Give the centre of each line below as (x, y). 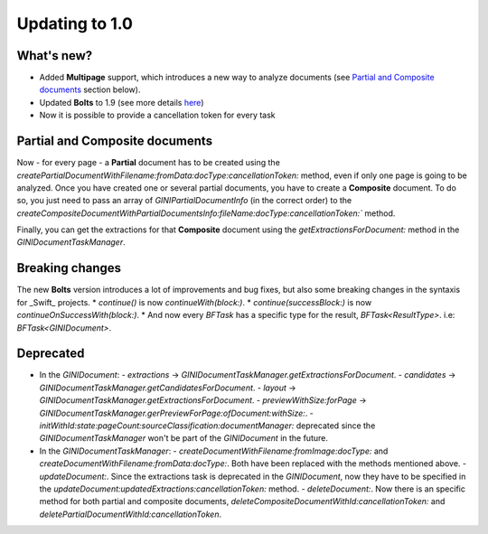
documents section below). (90, 89)
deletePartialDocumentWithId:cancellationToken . (130, 514)
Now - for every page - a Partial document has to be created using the (148, 163)
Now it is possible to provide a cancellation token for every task (157, 115)
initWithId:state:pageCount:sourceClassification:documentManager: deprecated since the (207, 426)
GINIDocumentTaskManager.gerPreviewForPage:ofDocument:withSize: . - (176, 413)
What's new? (55, 56)
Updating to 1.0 (75, 23)
